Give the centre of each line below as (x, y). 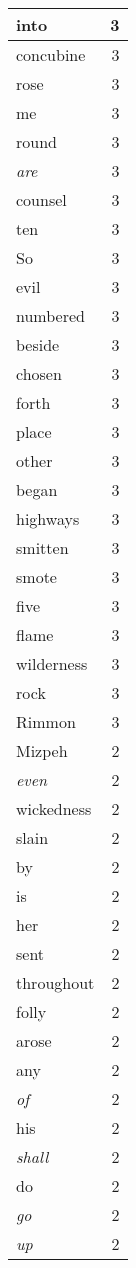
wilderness (52, 663)
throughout (55, 982)
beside (38, 344)
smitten (42, 547)
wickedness (54, 808)
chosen (39, 373)
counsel (41, 199)
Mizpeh (42, 750)
